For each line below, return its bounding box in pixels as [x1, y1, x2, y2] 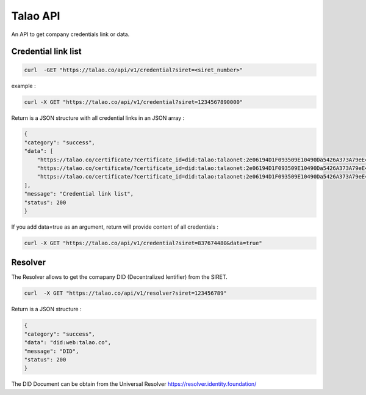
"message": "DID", [24, 347, 79, 355]
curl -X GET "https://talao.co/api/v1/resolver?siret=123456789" [24, 290, 227, 297]
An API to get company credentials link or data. [11, 31, 130, 38]
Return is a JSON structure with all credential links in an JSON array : [11, 114, 185, 122]
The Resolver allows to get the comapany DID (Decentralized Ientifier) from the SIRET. [11, 273, 228, 281]
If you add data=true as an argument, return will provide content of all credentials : [11, 223, 219, 231]
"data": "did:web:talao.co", [24, 339, 112, 346]
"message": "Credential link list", [24, 190, 134, 197]
